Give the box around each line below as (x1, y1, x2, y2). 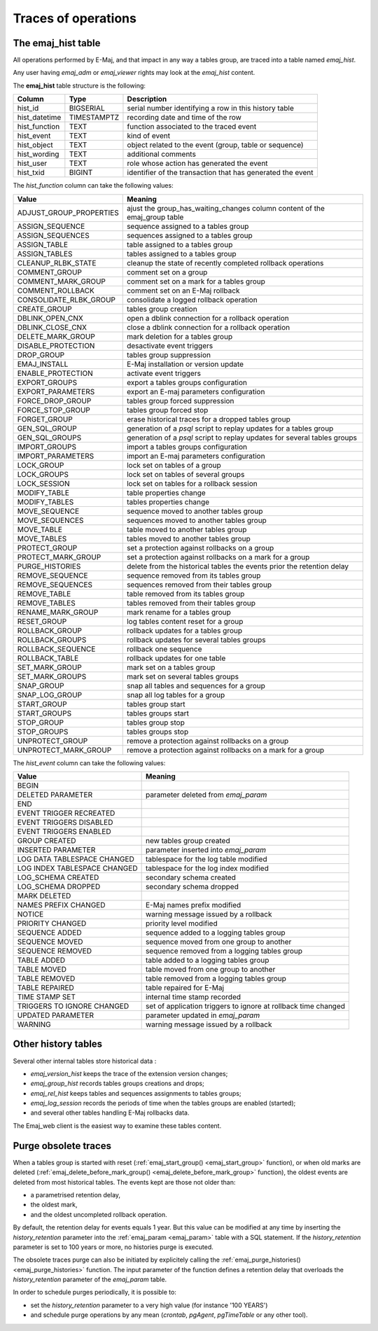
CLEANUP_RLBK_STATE (17, 258, 97, 267)
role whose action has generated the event (127, 158, 269, 168)
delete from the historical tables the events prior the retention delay (126, 561, 349, 571)
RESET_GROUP (17, 616, 67, 626)
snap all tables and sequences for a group (126, 681, 266, 690)
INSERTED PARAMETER (17, 845, 96, 855)
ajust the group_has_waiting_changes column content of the (126, 203, 325, 213)
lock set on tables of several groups (126, 469, 245, 479)
